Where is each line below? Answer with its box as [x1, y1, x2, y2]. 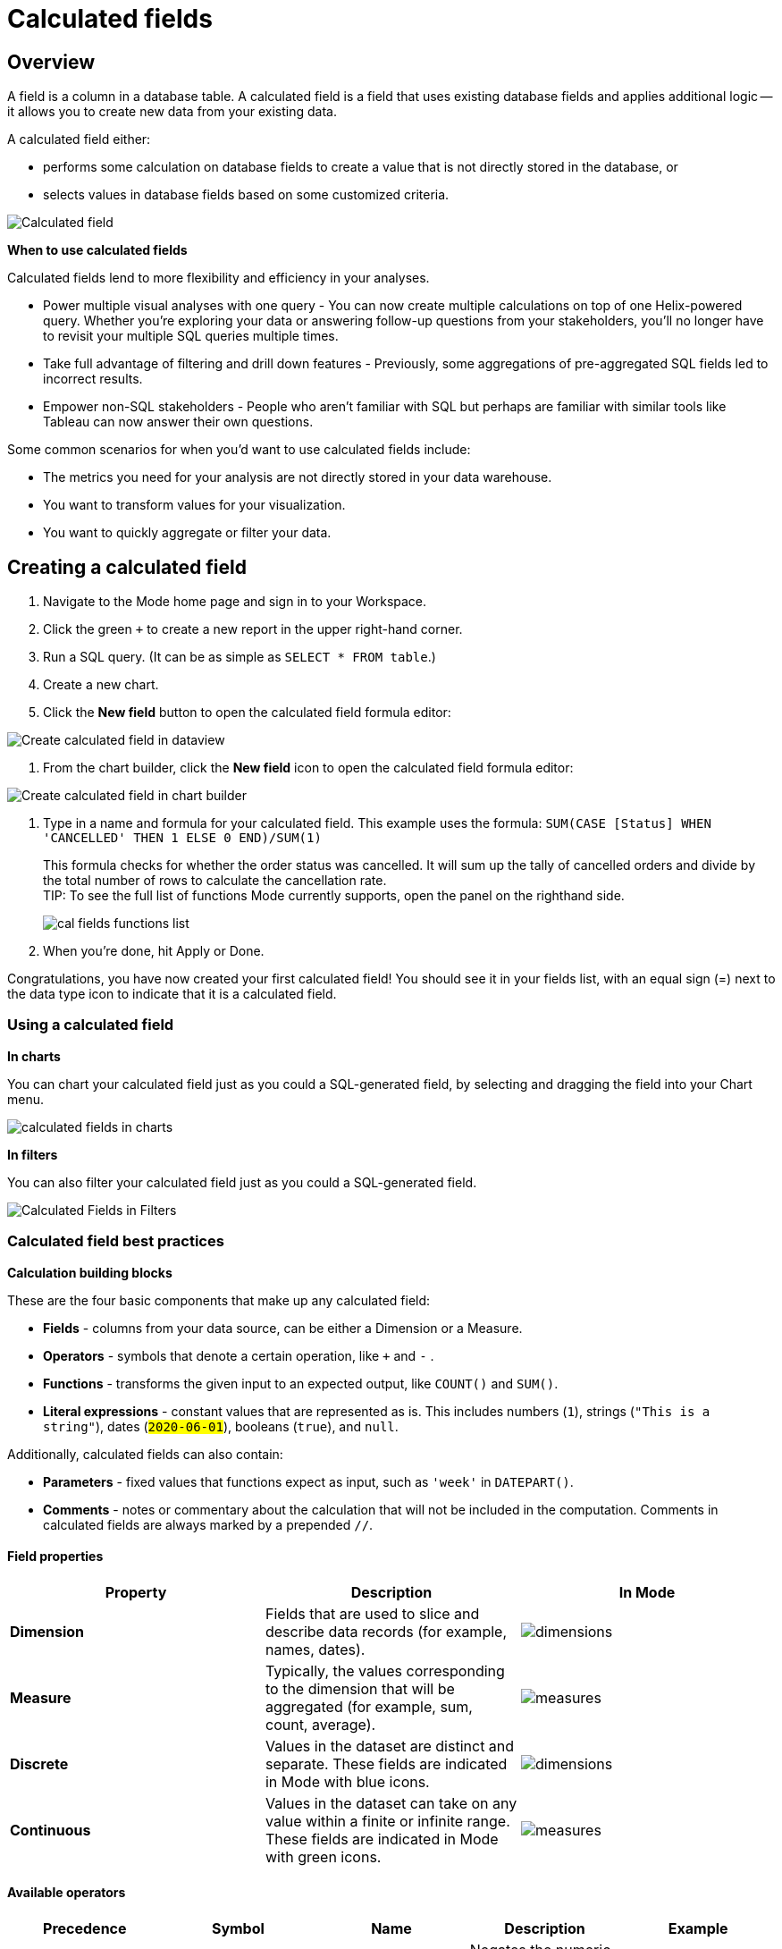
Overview [7, 50, 96, 73]
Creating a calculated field [7, 555, 247, 578]
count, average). [265, 1715, 376, 1734]
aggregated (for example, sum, [265, 1697, 473, 1716]
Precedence [43, 1919, 127, 1937]
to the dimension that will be [265, 1679, 455, 1698]
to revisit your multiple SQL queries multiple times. [43, 328, 339, 344]
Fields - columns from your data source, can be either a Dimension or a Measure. [43, 1320, 523, 1336]
